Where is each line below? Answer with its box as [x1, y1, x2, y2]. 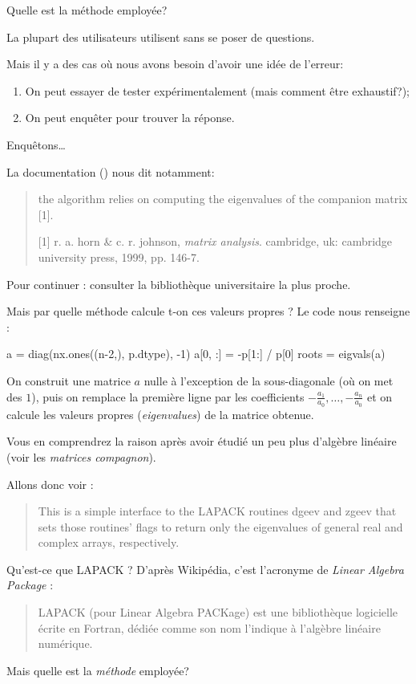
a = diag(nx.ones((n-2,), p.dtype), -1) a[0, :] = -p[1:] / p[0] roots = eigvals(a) [6, 345, 386, 362]
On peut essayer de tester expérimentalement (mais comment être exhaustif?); [25, 82, 410, 99]
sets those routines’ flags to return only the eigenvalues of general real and [38, 518, 403, 535]
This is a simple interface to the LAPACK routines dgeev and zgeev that [38, 503, 397, 519]
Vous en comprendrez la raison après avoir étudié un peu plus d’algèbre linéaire [6, 433, 397, 450]
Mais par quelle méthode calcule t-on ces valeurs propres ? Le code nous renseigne [6, 303, 410, 320]
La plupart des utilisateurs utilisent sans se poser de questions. [6, 28, 315, 45]
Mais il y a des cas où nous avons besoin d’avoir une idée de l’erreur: [6, 55, 344, 72]
